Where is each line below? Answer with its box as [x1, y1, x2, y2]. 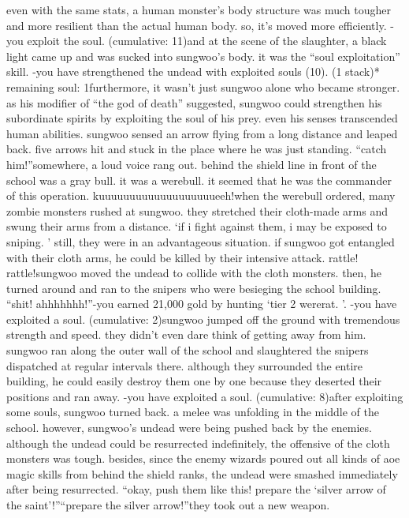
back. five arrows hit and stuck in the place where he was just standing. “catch [6, 141, 387, 157]
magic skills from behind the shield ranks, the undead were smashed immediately [6, 465, 398, 482]
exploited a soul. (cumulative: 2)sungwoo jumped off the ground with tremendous [6, 310, 400, 327]
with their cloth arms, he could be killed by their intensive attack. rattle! [6, 249, 359, 265]
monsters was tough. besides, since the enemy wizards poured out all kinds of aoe [6, 450, 400, 467]
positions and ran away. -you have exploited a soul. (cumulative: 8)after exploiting [6, 388, 403, 404]
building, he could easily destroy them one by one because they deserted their [6, 373, 382, 389]
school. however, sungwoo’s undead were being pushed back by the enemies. [6, 419, 372, 436]
